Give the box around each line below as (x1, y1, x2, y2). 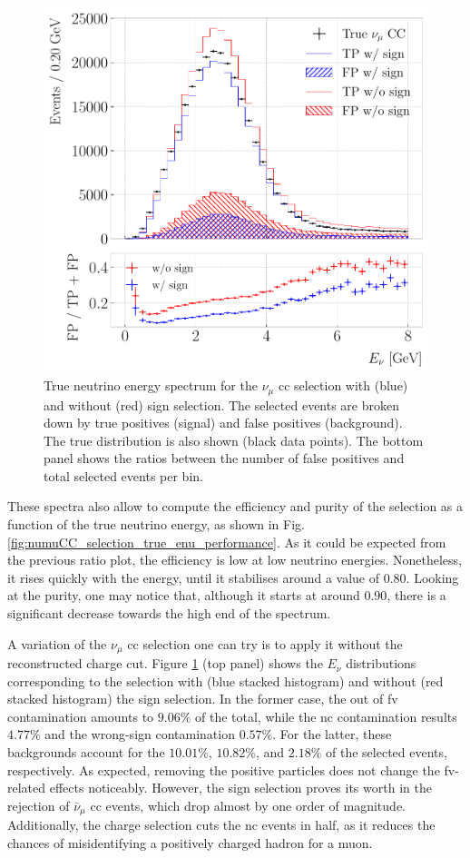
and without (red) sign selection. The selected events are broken (44, 395, 399, 414)
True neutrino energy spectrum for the (44, 376, 258, 395)
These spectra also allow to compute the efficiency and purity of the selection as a (7, 497, 464, 516)
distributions (346, 654, 416, 673)
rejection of (7, 795, 70, 814)
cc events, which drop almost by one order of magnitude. (90, 795, 406, 814)
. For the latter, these (272, 725, 392, 744)
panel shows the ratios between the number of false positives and (44, 449, 405, 468)
